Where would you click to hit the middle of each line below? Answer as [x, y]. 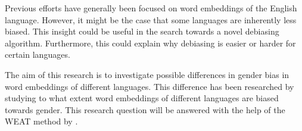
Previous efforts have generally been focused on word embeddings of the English [151, 8]
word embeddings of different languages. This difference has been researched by [150, 86]
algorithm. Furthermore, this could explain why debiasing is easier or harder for [150, 43]
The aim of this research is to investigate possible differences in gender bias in [147, 74]
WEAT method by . [41, 121]
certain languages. [38, 54]
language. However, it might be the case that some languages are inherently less [151, 19]
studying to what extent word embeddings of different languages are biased [142, 98]
